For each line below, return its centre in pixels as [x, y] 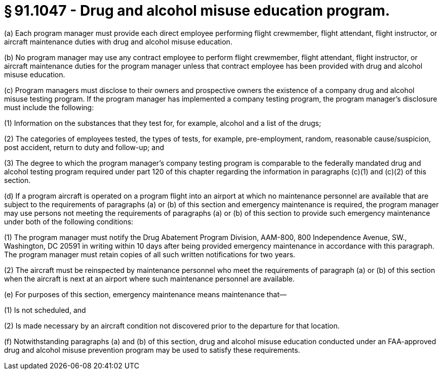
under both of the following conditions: [69, 221]
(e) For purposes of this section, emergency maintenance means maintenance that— [146, 294]
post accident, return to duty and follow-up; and [84, 147]
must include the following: [49, 107]
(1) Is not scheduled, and [45, 310]
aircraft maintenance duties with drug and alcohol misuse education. [118, 41]
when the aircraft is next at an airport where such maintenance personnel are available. [149, 278]
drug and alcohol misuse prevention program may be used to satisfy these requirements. [152, 350]
